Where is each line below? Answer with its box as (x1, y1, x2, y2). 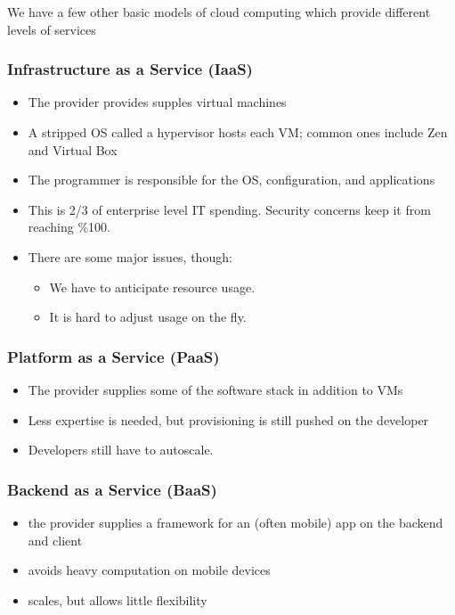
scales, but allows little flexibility (28, 590, 207, 609)
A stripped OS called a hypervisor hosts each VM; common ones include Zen (28, 123, 448, 141)
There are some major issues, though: (28, 247, 232, 266)
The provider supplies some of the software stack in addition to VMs (28, 380, 403, 398)
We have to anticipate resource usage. (49, 277, 256, 296)
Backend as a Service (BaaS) (7, 478, 217, 500)
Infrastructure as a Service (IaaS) (7, 58, 253, 80)
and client (28, 530, 83, 549)
